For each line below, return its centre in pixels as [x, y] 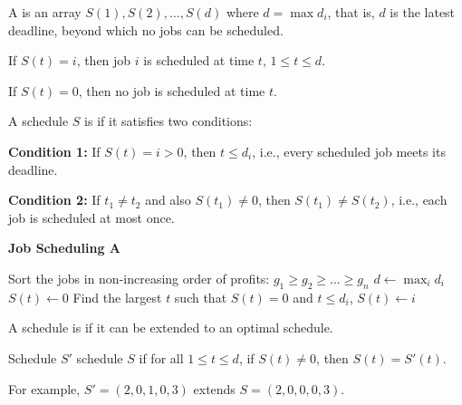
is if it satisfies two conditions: [168, 121]
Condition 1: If [54, 151]
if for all [161, 357]
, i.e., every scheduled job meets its [349, 151]
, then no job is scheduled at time [172, 90]
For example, [44, 388]
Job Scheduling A [64, 248]
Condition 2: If [54, 200]
